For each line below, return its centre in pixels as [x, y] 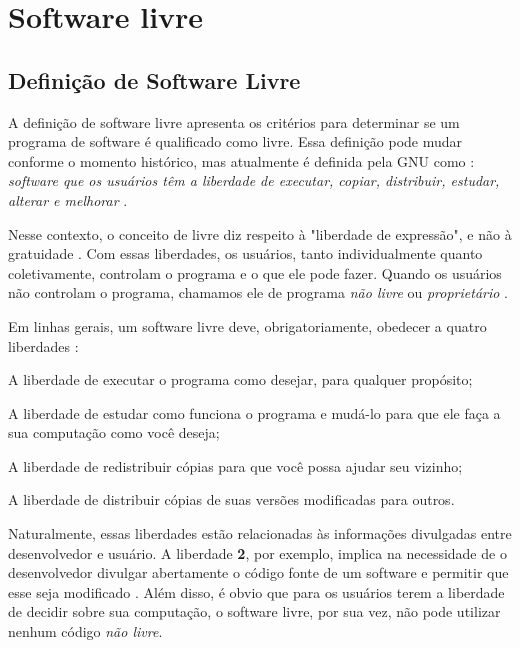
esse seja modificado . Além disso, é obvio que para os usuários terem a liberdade [256, 591]
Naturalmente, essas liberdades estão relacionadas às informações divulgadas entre [260, 533]
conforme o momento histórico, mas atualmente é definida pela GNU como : [241, 160]
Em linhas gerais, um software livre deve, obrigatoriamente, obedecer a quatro [247, 325]
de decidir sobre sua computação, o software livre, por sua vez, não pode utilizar [254, 611]
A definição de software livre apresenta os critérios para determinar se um [234, 121]
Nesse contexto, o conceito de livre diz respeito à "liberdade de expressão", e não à [260, 233]
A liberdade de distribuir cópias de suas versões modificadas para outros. [231, 499]
